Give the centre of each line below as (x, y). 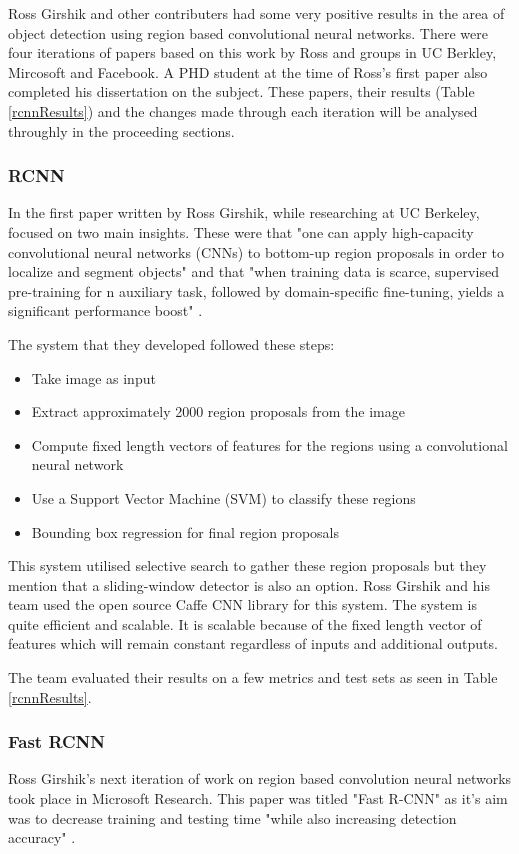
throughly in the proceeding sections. (121, 130)
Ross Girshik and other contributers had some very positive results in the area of (256, 13)
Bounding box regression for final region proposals (185, 531)
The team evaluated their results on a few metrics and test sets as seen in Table (253, 677)
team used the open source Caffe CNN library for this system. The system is (242, 604)
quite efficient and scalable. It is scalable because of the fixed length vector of (245, 623)
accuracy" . (42, 837)
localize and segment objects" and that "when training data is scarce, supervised (253, 271)
